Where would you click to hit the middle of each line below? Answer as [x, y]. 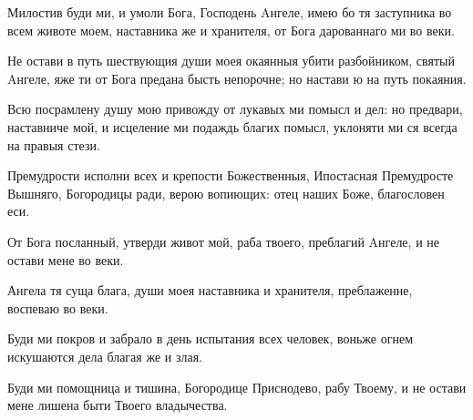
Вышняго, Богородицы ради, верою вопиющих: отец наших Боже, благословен [226, 193]
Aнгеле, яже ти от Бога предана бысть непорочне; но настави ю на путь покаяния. [237, 78]
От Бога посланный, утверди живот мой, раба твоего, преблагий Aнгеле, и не [223, 241]
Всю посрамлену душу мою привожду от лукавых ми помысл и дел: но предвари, [235, 109]
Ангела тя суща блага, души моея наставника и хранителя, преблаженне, [210, 290]
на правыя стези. [54, 144]
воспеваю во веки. [58, 307]
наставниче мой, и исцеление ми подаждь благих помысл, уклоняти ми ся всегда [232, 126]
